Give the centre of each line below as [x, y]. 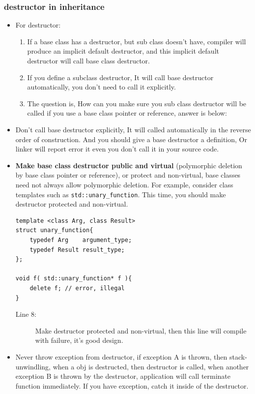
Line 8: [26, 314]
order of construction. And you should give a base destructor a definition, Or [131, 139]
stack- [238, 356]
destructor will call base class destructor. [89, 61]
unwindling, [33, 366]
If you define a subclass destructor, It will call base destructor [120, 77]
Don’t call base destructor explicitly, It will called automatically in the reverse [133, 129]
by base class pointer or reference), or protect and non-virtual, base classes [128, 175]
